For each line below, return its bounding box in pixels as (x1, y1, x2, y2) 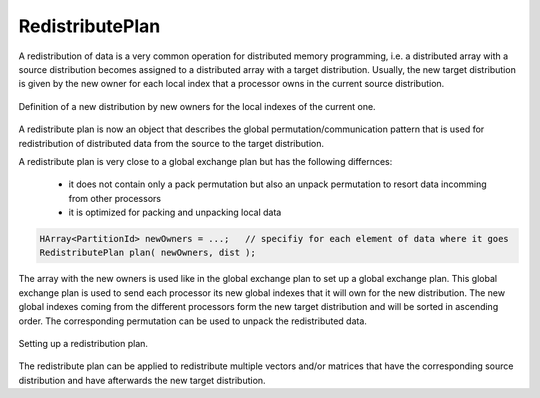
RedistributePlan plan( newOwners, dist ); (39, 247, 257, 259)
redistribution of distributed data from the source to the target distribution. (18, 137, 325, 149)
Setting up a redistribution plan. (18, 337, 149, 349)
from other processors (68, 192, 162, 204)
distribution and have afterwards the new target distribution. (18, 374, 266, 386)
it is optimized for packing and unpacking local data (68, 206, 282, 219)
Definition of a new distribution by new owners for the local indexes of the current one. (18, 100, 376, 112)
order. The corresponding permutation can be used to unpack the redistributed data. (18, 315, 367, 327)
